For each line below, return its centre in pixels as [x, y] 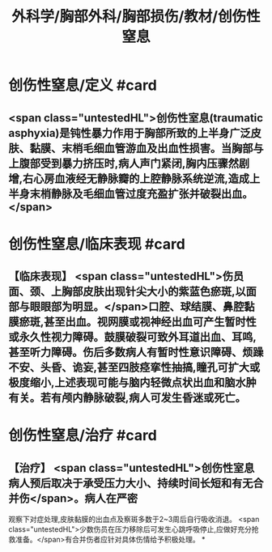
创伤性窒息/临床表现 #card [97, 244]
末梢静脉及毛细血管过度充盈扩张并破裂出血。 [141, 194]
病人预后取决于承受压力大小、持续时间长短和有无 [131, 483]
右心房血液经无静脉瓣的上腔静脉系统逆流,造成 [136, 178]
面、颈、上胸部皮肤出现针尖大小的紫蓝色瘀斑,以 [127, 292]
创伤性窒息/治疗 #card [83, 436]
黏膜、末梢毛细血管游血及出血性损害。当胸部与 [147, 148]
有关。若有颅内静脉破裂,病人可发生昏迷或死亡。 [127, 398]
